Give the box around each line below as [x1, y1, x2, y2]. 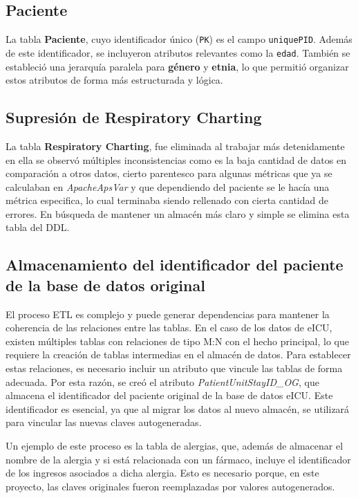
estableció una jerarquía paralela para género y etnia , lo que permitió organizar [6, 59, 349, 73]
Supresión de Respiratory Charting [6, 107, 262, 128]
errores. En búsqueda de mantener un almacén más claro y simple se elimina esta [6, 206, 350, 221]
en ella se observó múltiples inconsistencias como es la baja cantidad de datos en [6, 152, 346, 167]
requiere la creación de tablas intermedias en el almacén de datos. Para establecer [6, 347, 351, 362]
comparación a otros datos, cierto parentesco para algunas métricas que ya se [6, 166, 332, 181]
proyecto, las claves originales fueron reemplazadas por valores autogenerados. [6, 479, 335, 493]
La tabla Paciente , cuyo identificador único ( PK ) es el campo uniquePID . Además [6, 32, 352, 46]
